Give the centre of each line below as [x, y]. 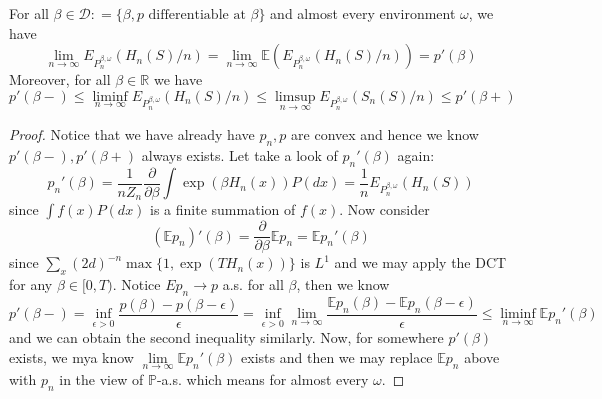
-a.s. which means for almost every [262, 379]
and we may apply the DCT [420, 262]
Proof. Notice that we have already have [132, 134]
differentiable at [197, 15]
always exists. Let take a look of [239, 154]
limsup [295, 96]
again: [416, 154]
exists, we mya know [71, 356]
